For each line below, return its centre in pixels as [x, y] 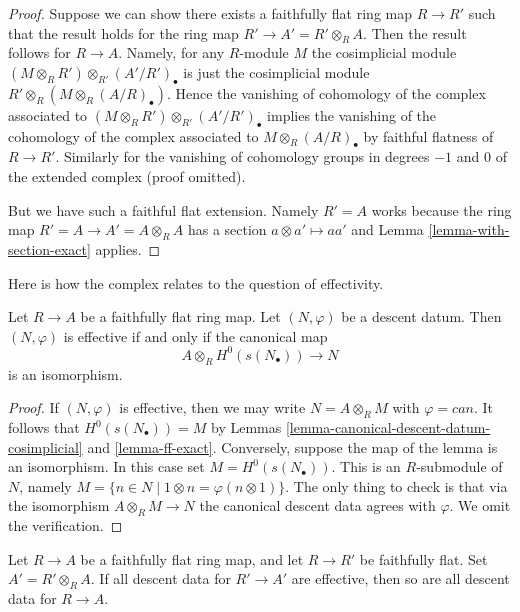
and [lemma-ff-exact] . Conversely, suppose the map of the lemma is [292, 446]
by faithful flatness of [428, 135]
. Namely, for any [171, 52]
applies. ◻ [128, 248]
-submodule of [459, 466]
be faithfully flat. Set [423, 558]
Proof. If [33, 407]
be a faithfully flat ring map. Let [180, 316]
